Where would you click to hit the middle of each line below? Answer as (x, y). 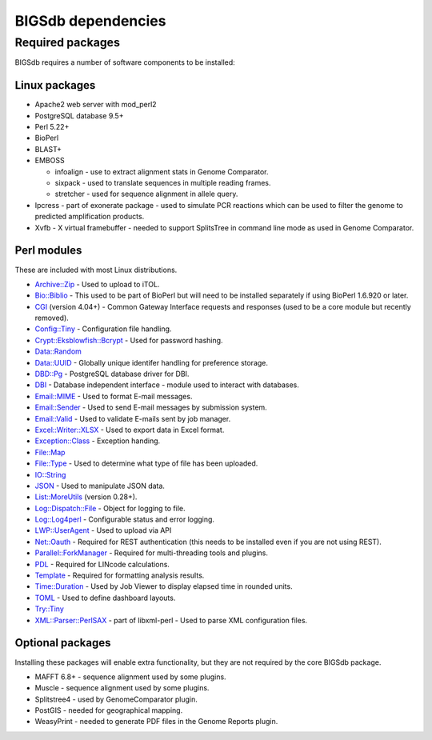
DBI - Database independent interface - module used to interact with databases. (167, 385)
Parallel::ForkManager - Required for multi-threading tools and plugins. (151, 553)
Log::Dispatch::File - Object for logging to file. (110, 508)
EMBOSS (50, 161)
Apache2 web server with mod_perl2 (96, 105)
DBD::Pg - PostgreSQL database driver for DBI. (112, 374)
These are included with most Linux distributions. (96, 270)
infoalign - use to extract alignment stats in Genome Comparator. (162, 171)
